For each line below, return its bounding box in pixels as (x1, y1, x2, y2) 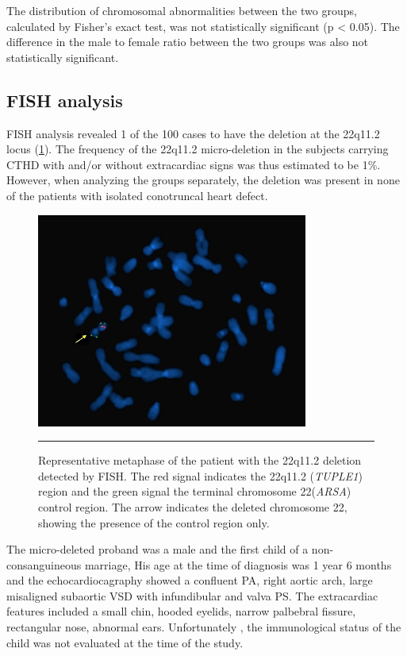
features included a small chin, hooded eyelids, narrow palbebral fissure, (6, 603, 356, 619)
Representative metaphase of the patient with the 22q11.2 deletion (38, 452, 362, 469)
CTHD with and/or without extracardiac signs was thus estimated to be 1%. (6, 156, 381, 172)
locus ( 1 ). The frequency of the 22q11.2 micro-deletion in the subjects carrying (6, 141, 389, 157)
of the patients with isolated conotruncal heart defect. (6, 187, 268, 203)
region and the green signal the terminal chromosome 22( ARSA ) (38, 483, 351, 500)
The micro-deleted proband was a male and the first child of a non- (6, 541, 334, 558)
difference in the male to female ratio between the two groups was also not (6, 33, 369, 50)
